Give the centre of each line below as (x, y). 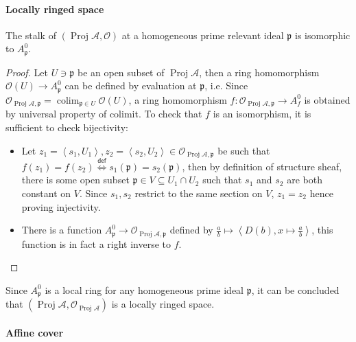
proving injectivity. (61, 206)
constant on (46, 193)
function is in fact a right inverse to (96, 243)
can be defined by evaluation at (131, 85)
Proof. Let (27, 72)
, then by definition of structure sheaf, (262, 166)
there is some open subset (75, 180)
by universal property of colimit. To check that (104, 114)
